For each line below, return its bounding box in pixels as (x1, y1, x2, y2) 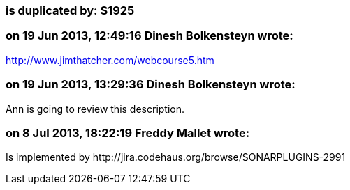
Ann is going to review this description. (6, 102, 185, 115)
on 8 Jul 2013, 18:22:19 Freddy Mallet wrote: (6, 125, 250, 140)
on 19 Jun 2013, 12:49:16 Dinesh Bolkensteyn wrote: (6, 29, 293, 43)
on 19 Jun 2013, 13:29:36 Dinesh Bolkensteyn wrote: (6, 77, 296, 92)
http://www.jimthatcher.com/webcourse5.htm (6, 54, 214, 66)
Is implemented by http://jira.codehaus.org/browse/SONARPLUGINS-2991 (6, 151, 346, 164)
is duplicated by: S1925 (6, 3, 135, 17)
